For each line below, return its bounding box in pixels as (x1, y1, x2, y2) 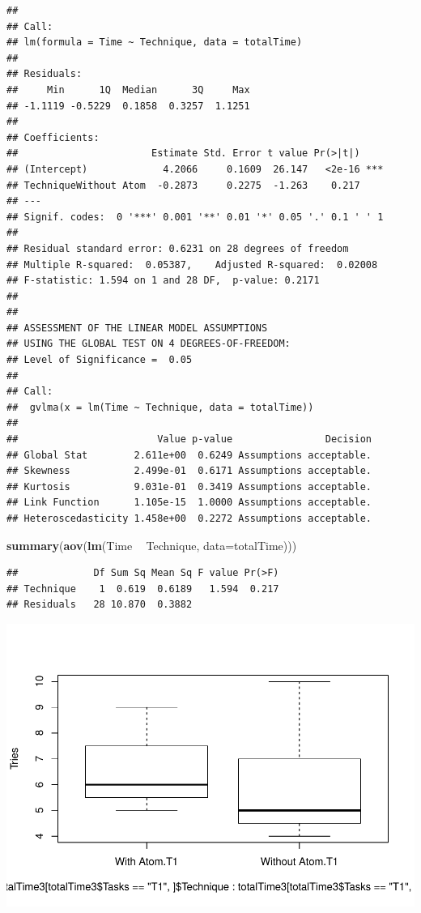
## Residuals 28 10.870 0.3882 (6, 599, 193, 611)
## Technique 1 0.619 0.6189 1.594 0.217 (6, 582, 279, 595)
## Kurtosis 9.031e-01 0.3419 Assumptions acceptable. (6, 480, 372, 493)
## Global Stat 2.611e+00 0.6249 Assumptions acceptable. (6, 449, 372, 461)
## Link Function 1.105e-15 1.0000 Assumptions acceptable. (6, 497, 372, 509)
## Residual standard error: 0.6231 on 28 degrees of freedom (6, 242, 349, 254)
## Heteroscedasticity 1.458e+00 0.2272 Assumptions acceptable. (6, 513, 372, 524)
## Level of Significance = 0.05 (6, 354, 193, 366)
